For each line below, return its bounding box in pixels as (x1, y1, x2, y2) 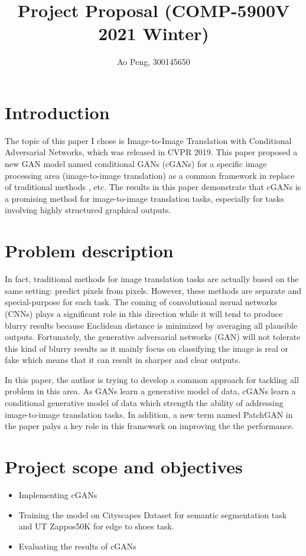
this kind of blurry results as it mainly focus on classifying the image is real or (5, 342, 288, 354)
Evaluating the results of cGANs (18, 539, 136, 552)
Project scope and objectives (5, 454, 243, 479)
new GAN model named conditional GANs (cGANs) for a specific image (5, 158, 267, 170)
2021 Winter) (98, 21, 209, 45)
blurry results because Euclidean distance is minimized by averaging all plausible (5, 319, 298, 331)
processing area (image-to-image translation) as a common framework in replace (5, 169, 295, 181)
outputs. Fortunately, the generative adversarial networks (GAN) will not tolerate (5, 331, 301, 343)
